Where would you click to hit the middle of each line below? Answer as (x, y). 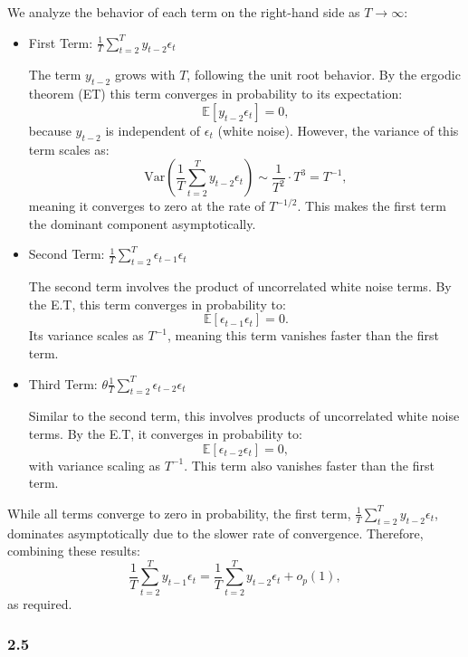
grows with (145, 75)
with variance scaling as (95, 465)
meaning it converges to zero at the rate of (147, 206)
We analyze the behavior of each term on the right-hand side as (184, 12)
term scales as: (69, 149)
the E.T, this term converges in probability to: (157, 304)
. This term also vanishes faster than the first (309, 465)
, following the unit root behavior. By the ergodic (324, 75)
